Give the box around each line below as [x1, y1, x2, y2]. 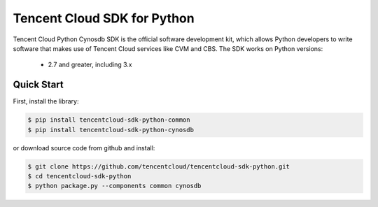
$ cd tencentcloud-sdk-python [27, 172, 132, 180]
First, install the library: [13, 97, 79, 106]
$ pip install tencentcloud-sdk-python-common [27, 116, 190, 124]
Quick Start [13, 79, 64, 91]
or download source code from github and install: [13, 143, 155, 152]
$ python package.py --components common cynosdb [27, 182, 202, 190]
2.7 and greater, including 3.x [48, 60, 132, 69]
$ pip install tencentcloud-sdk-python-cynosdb [27, 126, 194, 134]
